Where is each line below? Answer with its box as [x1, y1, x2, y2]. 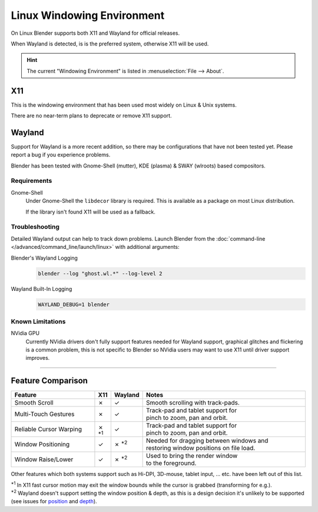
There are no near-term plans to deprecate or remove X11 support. [11, 112, 172, 119]
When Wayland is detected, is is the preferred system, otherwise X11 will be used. [11, 40, 209, 47]
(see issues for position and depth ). [11, 498, 97, 505]
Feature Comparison [11, 376, 88, 386]
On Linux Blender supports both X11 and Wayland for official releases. [11, 29, 180, 37]
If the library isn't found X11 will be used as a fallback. [25, 208, 155, 215]
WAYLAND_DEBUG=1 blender [38, 301, 110, 308]
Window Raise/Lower [14, 455, 74, 464]
